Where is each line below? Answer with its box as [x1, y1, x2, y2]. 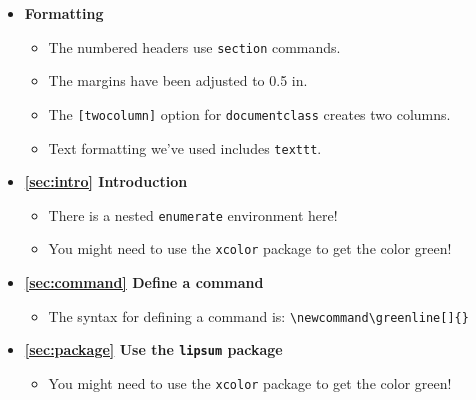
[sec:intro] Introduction [24, 171, 188, 192]
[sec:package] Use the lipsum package [24, 339, 283, 360]
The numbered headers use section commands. [48, 36, 341, 57]
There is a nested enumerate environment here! [48, 204, 338, 225]
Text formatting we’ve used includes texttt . [48, 137, 322, 158]
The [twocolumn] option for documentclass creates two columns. [48, 103, 451, 124]
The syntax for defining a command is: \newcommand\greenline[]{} [48, 305, 469, 326]
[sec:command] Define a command [24, 272, 264, 293]
